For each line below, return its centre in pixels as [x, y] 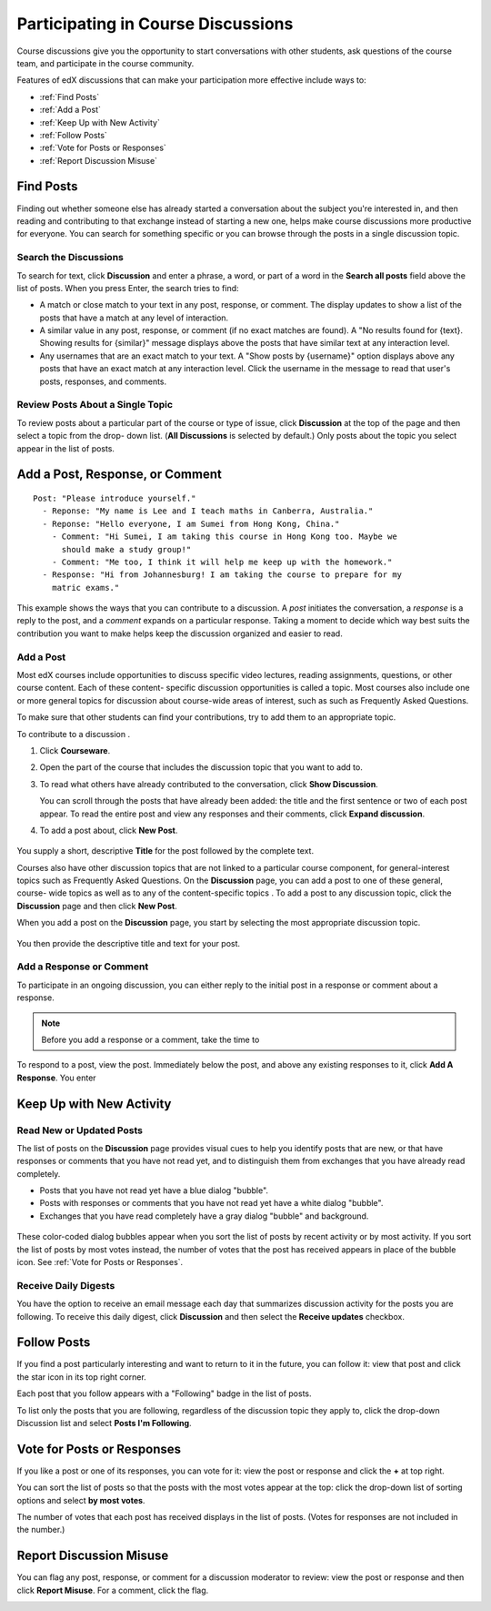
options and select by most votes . [81, 1500]
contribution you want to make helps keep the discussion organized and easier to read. [180, 633]
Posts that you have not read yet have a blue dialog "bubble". [154, 1191]
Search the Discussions [70, 258]
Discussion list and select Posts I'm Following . [104, 1424]
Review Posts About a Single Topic [95, 405]
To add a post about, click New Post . [109, 830]
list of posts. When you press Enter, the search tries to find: [128, 288]
